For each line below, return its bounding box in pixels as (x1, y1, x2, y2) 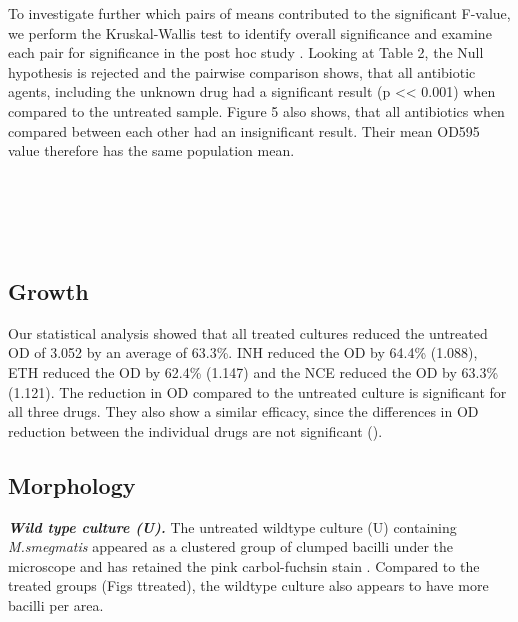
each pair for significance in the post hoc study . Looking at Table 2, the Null (8, 42, 484, 63)
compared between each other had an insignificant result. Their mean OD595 (8, 120, 480, 141)
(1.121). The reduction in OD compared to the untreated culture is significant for (8, 381, 507, 402)
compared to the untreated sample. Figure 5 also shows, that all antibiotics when (8, 100, 505, 121)
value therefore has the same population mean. (8, 140, 295, 161)
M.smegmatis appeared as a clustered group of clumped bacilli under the (8, 536, 453, 557)
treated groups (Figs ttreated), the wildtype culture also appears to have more (8, 575, 489, 596)
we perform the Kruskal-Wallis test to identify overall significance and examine (8, 22, 492, 43)
